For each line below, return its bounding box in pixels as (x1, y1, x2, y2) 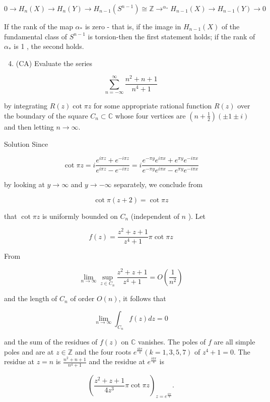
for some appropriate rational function (93, 100, 212, 111)
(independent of (130, 210, 179, 221)
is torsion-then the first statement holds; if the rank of (88, 31, 255, 41)
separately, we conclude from (114, 179, 203, 190)
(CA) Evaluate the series (16, 58, 93, 68)
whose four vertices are (115, 110, 186, 121)
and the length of (4, 293, 57, 304)
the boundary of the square (4, 110, 88, 121)
